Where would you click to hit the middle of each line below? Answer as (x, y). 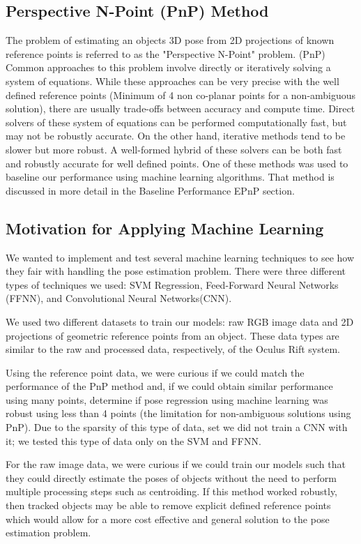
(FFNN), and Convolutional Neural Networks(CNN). (119, 298)
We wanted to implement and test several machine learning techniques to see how (180, 257)
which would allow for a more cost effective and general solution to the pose (168, 519)
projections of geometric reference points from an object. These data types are (172, 335)
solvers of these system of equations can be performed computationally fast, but (176, 122)
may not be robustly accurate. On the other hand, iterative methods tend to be (176, 136)
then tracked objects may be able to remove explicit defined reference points (168, 505)
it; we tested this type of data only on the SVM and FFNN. (133, 440)
